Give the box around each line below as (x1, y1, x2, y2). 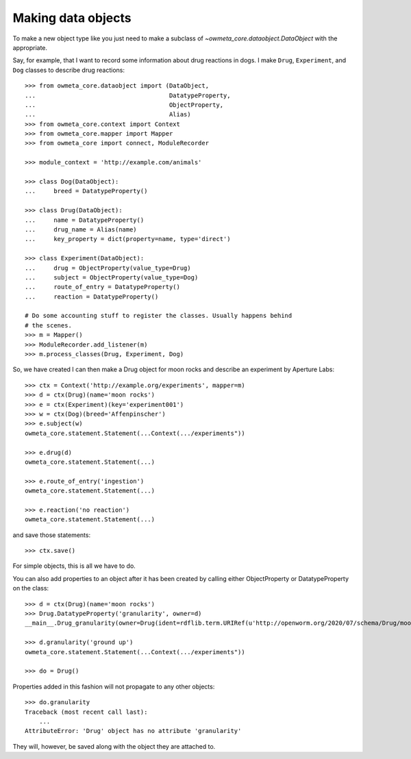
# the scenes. (25, 321, 72, 329)
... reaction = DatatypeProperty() (25, 293, 159, 301)
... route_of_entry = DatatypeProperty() (25, 283, 181, 291)
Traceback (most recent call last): (25, 708, 148, 716)
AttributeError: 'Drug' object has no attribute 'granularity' (25, 727, 242, 735)
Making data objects (12, 10, 132, 25)
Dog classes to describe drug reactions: (12, 66, 125, 74)
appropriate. (12, 43, 48, 51)
